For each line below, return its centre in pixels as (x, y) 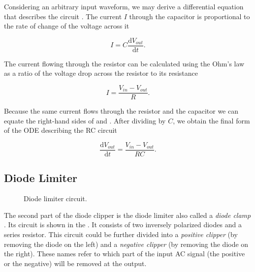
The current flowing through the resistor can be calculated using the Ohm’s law (124, 63)
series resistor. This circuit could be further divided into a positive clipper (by (121, 234)
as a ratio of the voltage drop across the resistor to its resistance (101, 73)
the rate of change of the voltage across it (67, 26)
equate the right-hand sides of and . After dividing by (85, 120)
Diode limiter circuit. (55, 198)
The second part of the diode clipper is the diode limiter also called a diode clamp (127, 215)
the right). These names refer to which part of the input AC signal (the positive (125, 254)
